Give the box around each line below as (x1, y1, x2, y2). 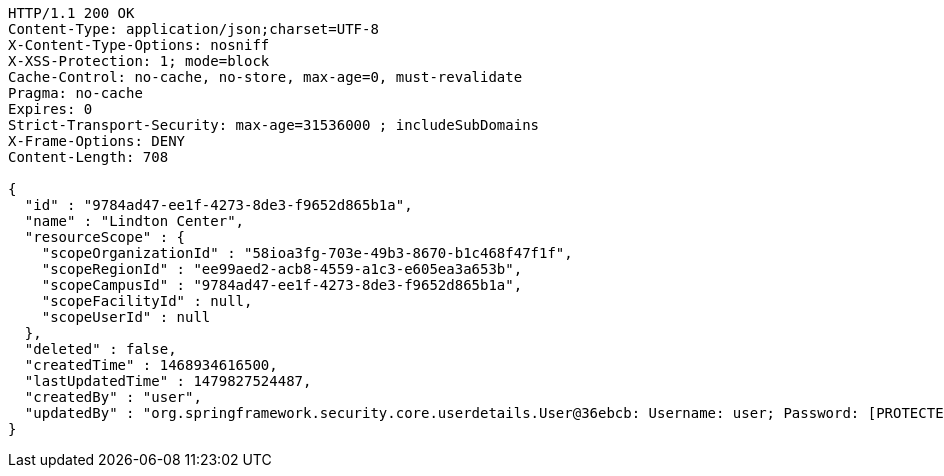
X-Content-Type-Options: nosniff (8, 37, 270, 53)
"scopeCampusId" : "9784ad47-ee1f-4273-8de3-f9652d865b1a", (41, 277, 523, 293)
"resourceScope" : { (24, 229, 186, 245)
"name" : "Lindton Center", (24, 213, 245, 229)
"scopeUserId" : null (41, 309, 211, 325)
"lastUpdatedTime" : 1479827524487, (24, 373, 312, 389)
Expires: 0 (8, 101, 93, 117)
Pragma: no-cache (8, 85, 143, 101)
